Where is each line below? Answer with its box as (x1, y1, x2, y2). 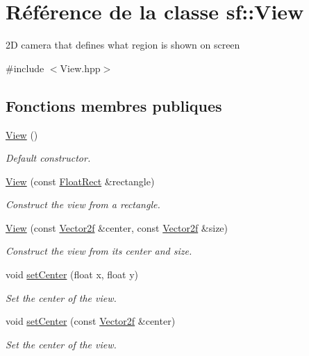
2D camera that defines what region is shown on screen (6, 37, 240, 52)
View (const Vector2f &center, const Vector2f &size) (6, 220, 228, 235)
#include (6, 60, 44, 75)
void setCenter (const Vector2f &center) (6, 314, 176, 328)
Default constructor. (6, 151, 91, 165)
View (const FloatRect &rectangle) (6, 173, 155, 188)
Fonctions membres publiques (6, 94, 222, 116)
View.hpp (60, 60, 101, 75)
